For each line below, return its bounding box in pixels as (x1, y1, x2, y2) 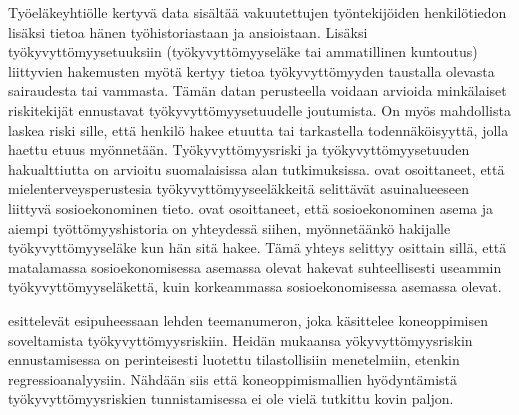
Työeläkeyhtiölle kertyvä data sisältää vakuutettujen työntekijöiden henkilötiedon (8, 2, 507, 22)
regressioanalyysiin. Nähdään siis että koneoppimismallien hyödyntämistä (8, 368, 458, 389)
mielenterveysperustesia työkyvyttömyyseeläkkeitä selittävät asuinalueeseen (8, 178, 470, 199)
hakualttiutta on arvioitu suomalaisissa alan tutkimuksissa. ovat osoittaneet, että (8, 158, 505, 179)
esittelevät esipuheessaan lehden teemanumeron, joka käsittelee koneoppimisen (8, 309, 488, 330)
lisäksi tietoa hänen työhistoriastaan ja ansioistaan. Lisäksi (8, 21, 368, 42)
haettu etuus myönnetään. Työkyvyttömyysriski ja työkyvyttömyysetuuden (8, 139, 470, 160)
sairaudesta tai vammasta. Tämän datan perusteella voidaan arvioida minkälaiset (8, 80, 507, 101)
